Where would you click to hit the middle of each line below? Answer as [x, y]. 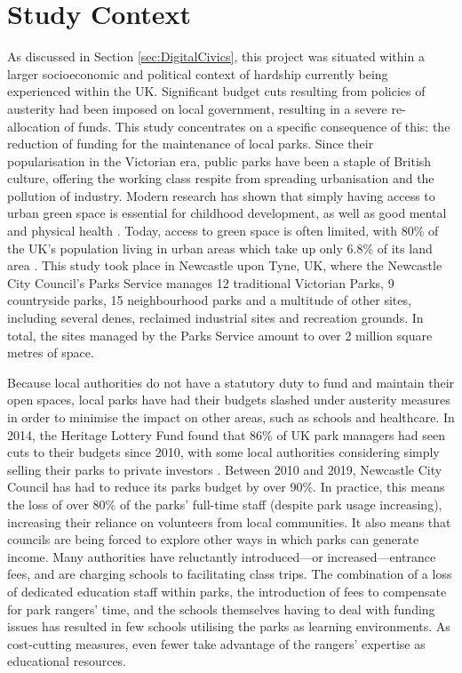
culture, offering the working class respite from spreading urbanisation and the [221, 178]
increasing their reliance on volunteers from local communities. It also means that [229, 521]
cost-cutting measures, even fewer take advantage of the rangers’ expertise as [216, 643]
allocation [34, 126]
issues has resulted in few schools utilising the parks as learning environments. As [229, 626]
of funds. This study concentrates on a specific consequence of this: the [257, 126]
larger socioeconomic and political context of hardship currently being [198, 73]
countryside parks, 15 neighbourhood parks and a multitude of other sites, [209, 300]
